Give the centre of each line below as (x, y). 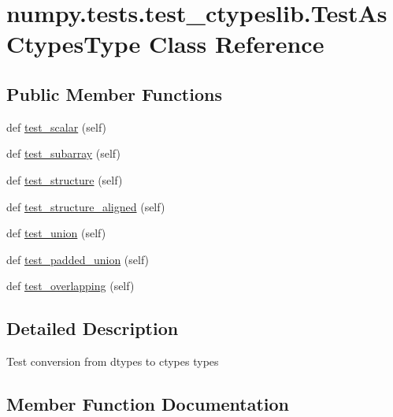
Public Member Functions (114, 93)
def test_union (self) (56, 233)
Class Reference (236, 44)
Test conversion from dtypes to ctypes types (113, 361)
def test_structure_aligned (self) (86, 206)
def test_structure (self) (65, 179)
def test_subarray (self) (63, 153)
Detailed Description (93, 328)
